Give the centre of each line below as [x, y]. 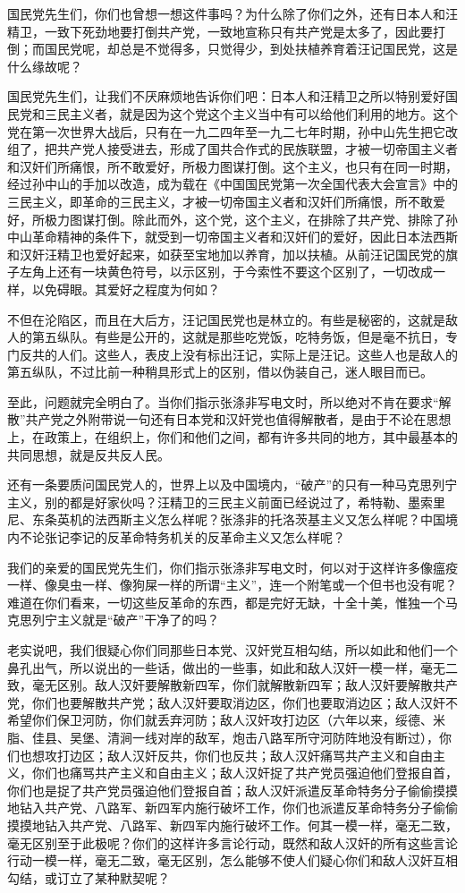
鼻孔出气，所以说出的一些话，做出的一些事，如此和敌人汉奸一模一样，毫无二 [232, 667]
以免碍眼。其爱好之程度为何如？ [126, 289]
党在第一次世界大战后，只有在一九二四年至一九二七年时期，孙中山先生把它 [226, 131]
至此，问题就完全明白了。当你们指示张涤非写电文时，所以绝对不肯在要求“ [223, 401]
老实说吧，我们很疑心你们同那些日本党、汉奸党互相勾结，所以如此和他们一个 [232, 650]
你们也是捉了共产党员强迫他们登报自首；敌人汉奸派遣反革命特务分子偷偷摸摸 [232, 790]
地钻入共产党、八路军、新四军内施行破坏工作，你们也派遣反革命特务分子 [220, 808]
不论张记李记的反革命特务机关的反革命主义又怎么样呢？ [182, 537]
